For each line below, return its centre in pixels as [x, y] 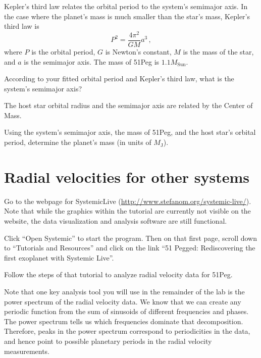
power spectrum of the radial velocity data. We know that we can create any [123, 301]
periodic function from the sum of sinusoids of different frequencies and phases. [126, 311]
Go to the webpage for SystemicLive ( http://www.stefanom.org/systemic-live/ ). [128, 201]
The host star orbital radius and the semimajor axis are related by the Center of [128, 105]
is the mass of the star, [218, 51]
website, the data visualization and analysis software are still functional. [116, 220]
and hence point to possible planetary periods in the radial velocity [108, 341]
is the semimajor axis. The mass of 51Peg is [92, 61]
